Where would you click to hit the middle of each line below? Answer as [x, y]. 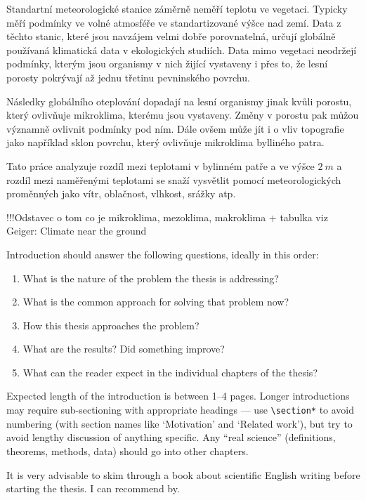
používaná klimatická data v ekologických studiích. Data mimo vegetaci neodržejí [182, 50]
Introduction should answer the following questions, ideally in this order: [163, 254]
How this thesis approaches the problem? [111, 325]
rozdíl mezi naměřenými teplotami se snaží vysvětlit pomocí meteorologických [174, 179]
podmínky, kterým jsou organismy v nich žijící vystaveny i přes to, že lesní [167, 64]
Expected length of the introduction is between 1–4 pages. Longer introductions [178, 396]
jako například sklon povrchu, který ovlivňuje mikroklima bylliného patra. [165, 142]
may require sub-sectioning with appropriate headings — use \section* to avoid [181, 410]
